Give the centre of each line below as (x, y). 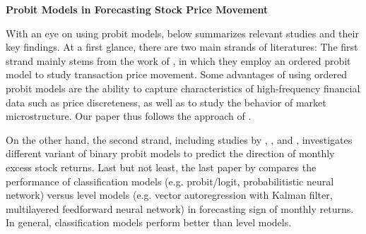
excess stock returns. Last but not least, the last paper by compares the (161, 167)
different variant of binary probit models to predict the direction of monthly (170, 153)
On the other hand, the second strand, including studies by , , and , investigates (179, 139)
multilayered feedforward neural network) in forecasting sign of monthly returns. (180, 208)
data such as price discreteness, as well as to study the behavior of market (166, 102)
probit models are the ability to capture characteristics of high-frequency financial (183, 88)
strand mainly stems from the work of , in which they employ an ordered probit (178, 60)
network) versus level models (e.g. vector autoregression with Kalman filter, (169, 195)
